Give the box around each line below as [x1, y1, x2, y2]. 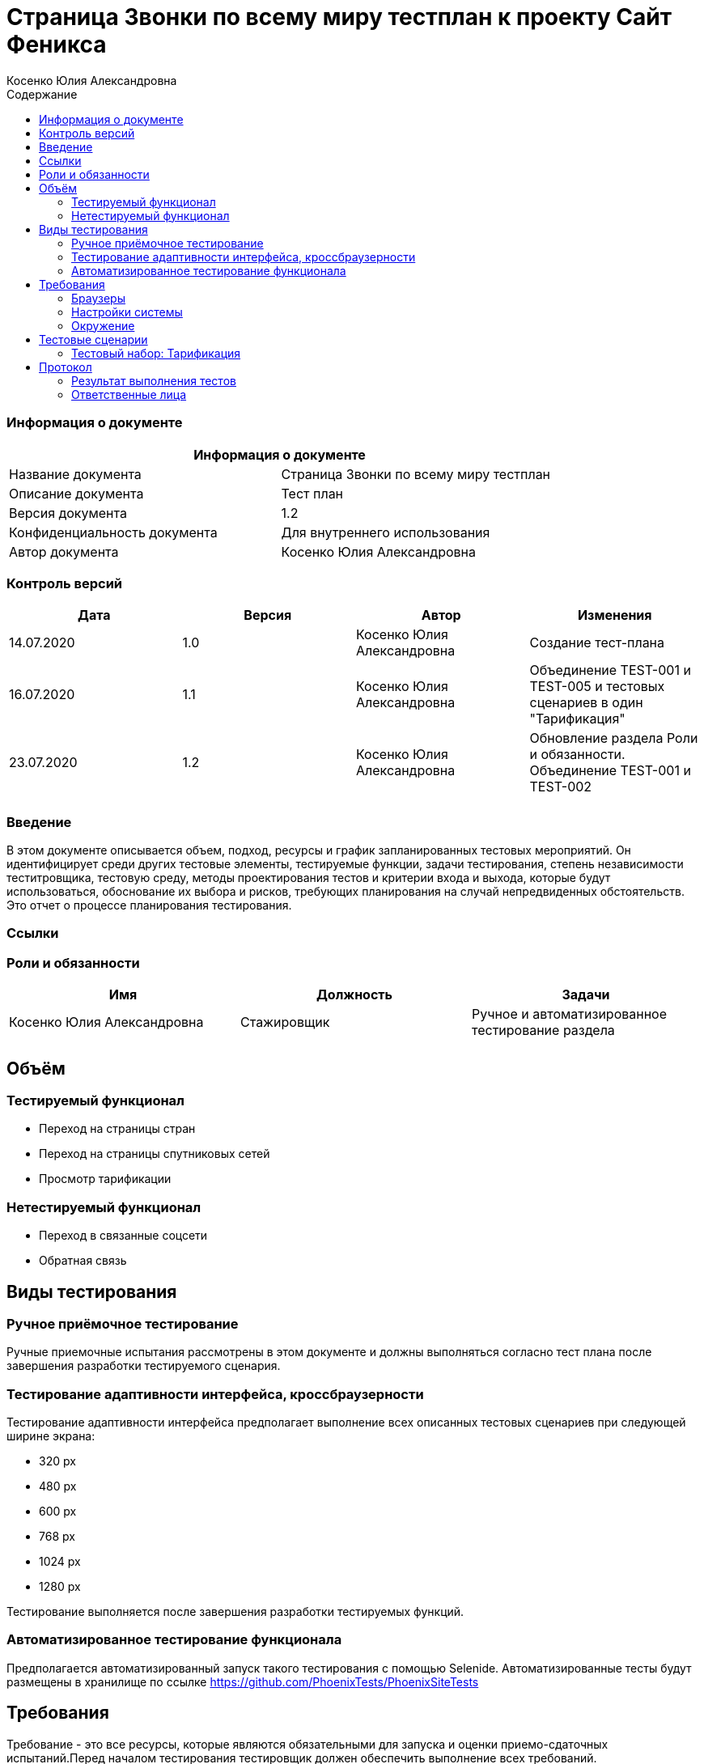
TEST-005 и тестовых [529, 678, 665, 695]
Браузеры [71, 290, 125, 305]
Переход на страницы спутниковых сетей [39, 1147, 270, 1161]
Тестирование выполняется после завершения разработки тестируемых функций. [6, 1605, 464, 1619]
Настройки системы [71, 304, 183, 319]
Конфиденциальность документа [9, 524, 218, 541]
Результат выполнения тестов [71, 373, 236, 388]
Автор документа [9, 543, 119, 560]
